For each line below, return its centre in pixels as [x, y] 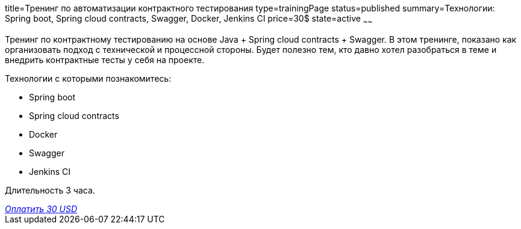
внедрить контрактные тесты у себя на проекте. [105, 60]
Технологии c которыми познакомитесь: [88, 78]
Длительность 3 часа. [50, 190]
